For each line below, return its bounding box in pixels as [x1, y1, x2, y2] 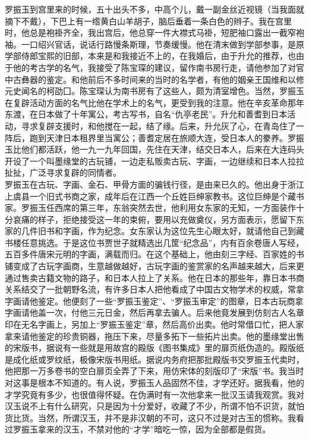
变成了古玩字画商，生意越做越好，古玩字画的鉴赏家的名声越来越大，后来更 [12, 260, 304, 272]
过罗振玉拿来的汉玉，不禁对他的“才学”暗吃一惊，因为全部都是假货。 [5, 423, 271, 435]
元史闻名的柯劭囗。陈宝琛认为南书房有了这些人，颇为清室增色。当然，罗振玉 [5, 85, 304, 97]
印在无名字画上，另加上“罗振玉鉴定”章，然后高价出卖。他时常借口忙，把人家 [5, 318, 304, 331]
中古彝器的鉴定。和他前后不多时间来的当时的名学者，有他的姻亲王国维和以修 [5, 73, 304, 85]
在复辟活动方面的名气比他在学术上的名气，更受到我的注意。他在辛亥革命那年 [5, 96, 304, 108]
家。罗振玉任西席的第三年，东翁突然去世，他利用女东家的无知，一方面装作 [5, 201, 296, 214]
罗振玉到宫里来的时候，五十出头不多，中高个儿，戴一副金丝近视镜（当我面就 [5, 3, 304, 15]
